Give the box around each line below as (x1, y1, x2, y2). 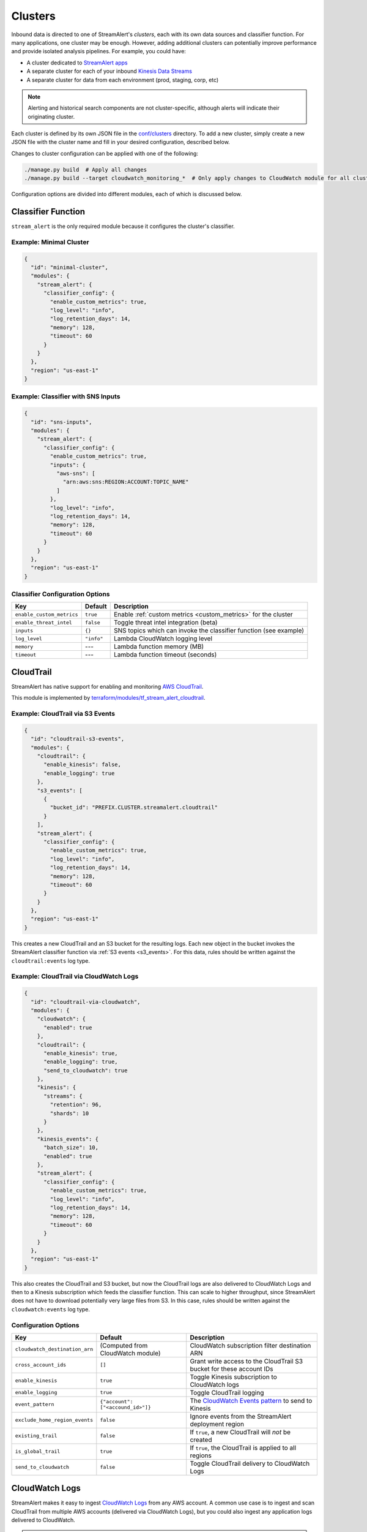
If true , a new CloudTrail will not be (190, 1428, 291, 1436)
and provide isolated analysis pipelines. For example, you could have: (11, 48, 187, 55)
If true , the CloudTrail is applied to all (190, 1443, 297, 1452)
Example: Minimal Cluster (11, 238, 89, 246)
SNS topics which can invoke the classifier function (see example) (113, 626, 305, 635)
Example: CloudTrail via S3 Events (11, 710, 116, 718)
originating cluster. (28, 113, 75, 120)
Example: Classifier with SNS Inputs (11, 392, 120, 401)
